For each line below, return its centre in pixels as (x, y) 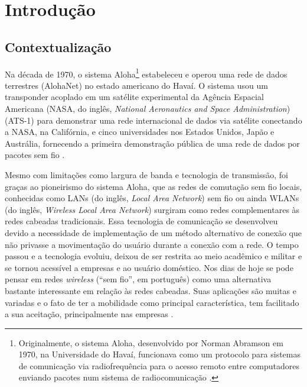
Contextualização (58, 46)
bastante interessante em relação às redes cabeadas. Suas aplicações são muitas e (151, 290)
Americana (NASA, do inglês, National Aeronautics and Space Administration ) (148, 109)
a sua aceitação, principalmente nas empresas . (89, 314)
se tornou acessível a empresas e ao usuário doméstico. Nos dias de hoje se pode (149, 267)
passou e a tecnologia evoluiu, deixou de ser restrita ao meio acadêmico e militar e (153, 256)
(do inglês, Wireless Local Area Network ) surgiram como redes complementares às (152, 209)
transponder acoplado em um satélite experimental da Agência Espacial (134, 97)
